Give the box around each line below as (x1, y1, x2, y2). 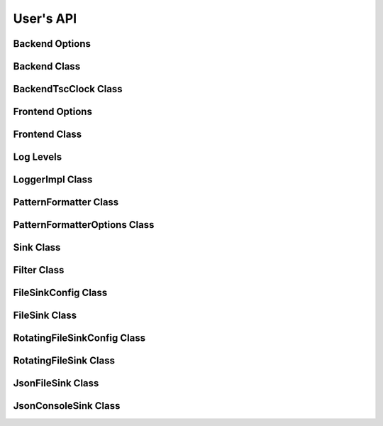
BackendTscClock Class (13, 83, 123, 95)
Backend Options (13, 38, 91, 50)
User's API (13, 11, 77, 26)
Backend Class (13, 60, 81, 72)
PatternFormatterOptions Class (13, 219, 155, 231)
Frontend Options (13, 106, 92, 118)
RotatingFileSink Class (13, 355, 115, 367)
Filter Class (13, 264, 65, 276)
